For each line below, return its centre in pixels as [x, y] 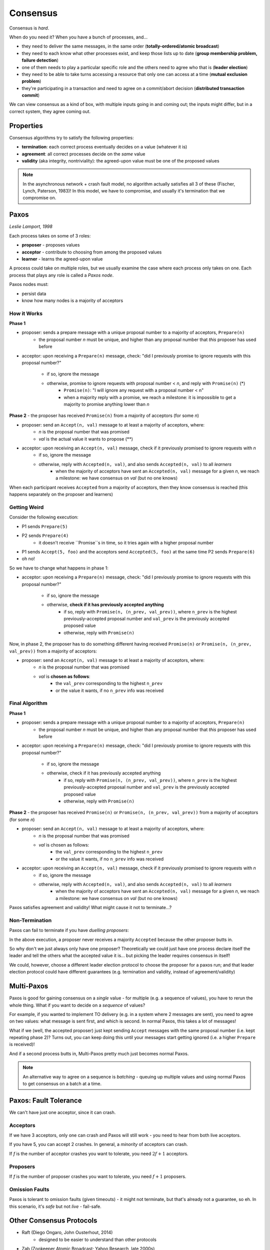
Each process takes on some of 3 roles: [50, 235]
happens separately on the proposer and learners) [61, 494]
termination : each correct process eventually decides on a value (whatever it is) [104, 147]
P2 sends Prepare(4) [45, 535]
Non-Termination [30, 920]
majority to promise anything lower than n [106, 404]
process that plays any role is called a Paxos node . [61, 275]
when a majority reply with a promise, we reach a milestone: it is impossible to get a [150, 397]
